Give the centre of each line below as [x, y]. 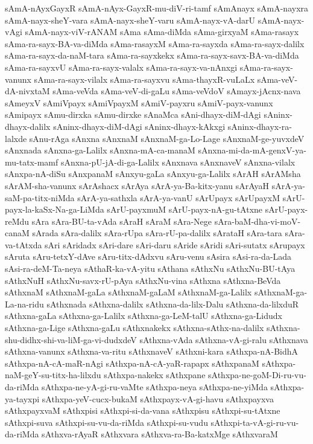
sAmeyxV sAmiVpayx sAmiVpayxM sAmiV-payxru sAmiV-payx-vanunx [139, 102]
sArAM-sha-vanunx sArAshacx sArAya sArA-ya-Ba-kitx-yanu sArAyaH [137, 185]
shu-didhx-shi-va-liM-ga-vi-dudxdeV [71, 339]
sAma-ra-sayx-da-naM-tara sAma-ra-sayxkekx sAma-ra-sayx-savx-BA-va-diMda [152, 55]
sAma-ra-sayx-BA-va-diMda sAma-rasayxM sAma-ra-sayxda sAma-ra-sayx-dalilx [155, 43]
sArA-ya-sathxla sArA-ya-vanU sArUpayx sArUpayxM [179, 197]
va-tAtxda [24, 244]
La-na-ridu [24, 304]
